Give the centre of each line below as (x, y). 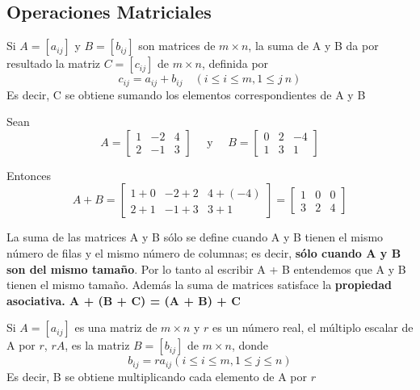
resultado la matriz (54, 63)
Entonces (29, 175)
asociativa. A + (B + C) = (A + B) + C (124, 300)
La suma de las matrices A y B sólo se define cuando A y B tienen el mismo (195, 237)
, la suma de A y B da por (313, 46)
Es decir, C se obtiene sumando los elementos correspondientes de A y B (186, 94)
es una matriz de (116, 327)
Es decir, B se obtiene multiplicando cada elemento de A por (157, 376)
